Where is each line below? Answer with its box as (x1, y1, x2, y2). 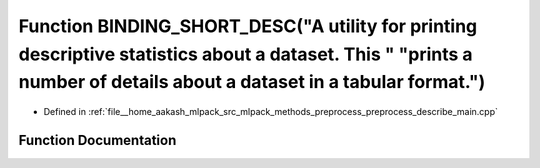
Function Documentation (18, 131, 177, 149)
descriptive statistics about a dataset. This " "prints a (18, 43, 474, 65)
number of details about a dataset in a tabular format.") (18, 71, 486, 94)
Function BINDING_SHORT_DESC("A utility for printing (18, 15, 478, 37)
